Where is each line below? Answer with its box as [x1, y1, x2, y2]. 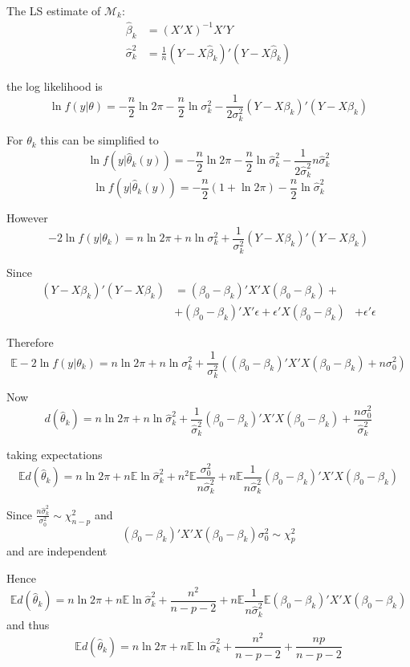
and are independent [6, 543, 108, 559]
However [6, 209, 48, 226]
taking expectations [6, 446, 103, 463]
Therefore [6, 334, 54, 351]
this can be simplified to [40, 132, 159, 148]
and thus [6, 616, 50, 632]
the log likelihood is [6, 77, 103, 94]
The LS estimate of [6, 2, 101, 18]
